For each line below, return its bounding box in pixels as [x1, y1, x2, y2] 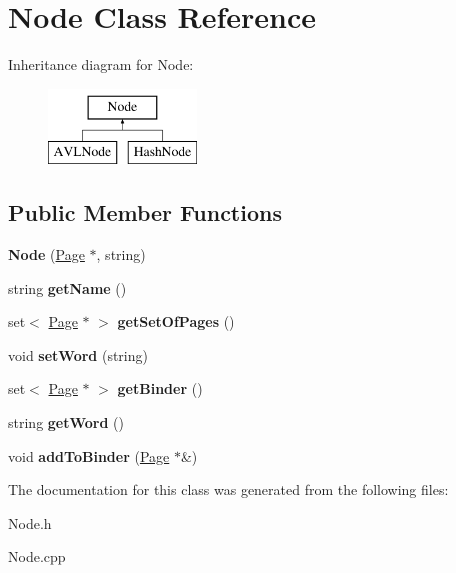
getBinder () [117, 378, 203, 399]
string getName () [8, 277, 127, 298]
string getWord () [8, 412, 124, 433]
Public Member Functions [8, 197, 282, 228]
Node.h [8, 512, 52, 533]
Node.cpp [8, 546, 66, 567]
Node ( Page [8, 244, 85, 265]
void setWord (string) [8, 344, 148, 365]
